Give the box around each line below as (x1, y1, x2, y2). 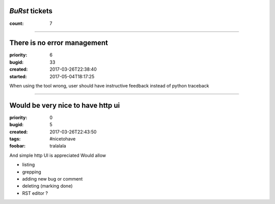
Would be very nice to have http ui (9, 101, 120, 109)
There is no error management (9, 39, 108, 47)
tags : (9, 136, 21, 142)
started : (9, 73, 27, 79)
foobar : (9, 143, 25, 149)
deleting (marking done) (22, 183, 73, 189)
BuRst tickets (9, 7, 53, 15)
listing (22, 162, 35, 168)
